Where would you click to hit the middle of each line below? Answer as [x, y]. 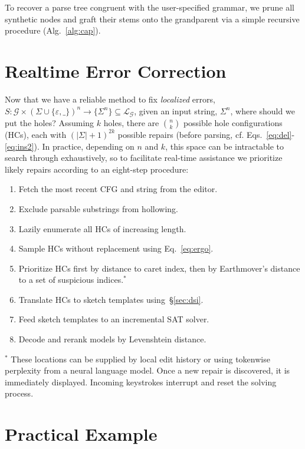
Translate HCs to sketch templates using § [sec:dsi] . [111, 299]
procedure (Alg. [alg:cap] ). [53, 30]
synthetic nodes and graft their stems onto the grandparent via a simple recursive [152, 19]
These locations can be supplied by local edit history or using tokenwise [140, 359]
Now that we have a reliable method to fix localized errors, [110, 99]
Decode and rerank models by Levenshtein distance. [112, 339]
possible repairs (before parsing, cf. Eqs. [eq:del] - [206, 134]
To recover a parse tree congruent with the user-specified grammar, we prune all [150, 7]
